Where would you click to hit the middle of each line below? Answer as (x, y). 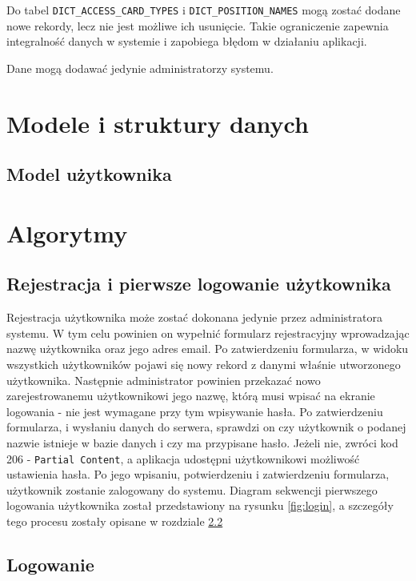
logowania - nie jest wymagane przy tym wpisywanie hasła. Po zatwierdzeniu (195, 411)
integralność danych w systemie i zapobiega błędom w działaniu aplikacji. (187, 41)
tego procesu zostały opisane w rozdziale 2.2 (115, 521)
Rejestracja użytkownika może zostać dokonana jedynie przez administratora (194, 317)
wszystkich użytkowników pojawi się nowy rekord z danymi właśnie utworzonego (204, 364)
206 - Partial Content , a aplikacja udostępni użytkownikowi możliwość (183, 458)
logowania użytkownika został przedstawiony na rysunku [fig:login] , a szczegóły (200, 505)
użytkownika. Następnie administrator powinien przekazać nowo (164, 380)
